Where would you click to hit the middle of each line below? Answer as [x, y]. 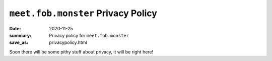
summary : [20, 35]
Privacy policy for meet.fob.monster [89, 35]
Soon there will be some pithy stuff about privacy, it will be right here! [81, 52]
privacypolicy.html [68, 42]
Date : [15, 28]
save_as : [19, 42]
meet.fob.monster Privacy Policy [83, 13]
